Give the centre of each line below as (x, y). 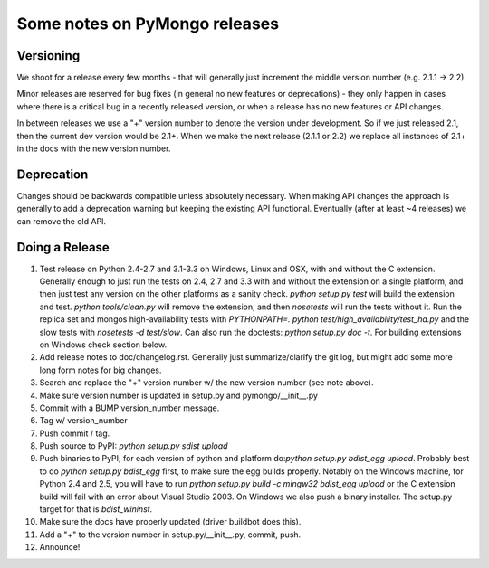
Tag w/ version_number (83, 421)
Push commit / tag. (75, 433)
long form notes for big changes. (101, 370)
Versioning (48, 56)
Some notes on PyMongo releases (148, 24)
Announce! (60, 547)
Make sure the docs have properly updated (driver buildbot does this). (170, 522)
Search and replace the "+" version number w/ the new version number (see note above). (206, 383)
